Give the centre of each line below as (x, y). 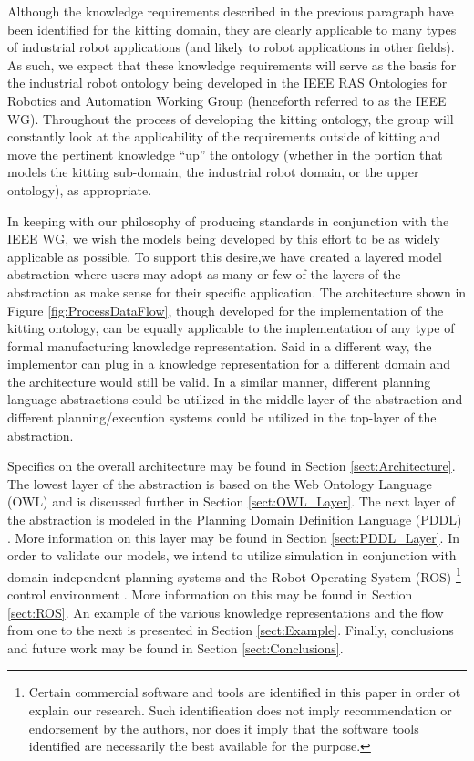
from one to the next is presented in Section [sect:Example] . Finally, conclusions (231, 630)
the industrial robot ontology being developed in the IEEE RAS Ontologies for (227, 83)
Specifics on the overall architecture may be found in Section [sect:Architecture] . (232, 466)
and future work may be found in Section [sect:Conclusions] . (175, 647)
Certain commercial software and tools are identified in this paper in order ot (245, 692)
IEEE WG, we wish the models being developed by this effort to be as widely (224, 239)
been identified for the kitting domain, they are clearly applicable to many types (232, 29)
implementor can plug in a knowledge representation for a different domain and (229, 364)
